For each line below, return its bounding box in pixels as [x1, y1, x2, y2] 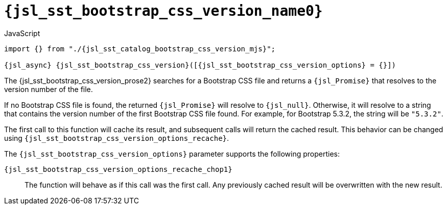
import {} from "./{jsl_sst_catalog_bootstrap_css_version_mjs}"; [4, 44, 276, 53]
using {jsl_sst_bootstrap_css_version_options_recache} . [4, 133, 229, 142]
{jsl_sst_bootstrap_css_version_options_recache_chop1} [4, 165, 232, 173]
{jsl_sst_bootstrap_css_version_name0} [4, 3, 323, 19]
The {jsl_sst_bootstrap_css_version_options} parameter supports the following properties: [4, 149, 340, 158]
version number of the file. [4, 84, 93, 94]
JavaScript [4, 28, 40, 38]
